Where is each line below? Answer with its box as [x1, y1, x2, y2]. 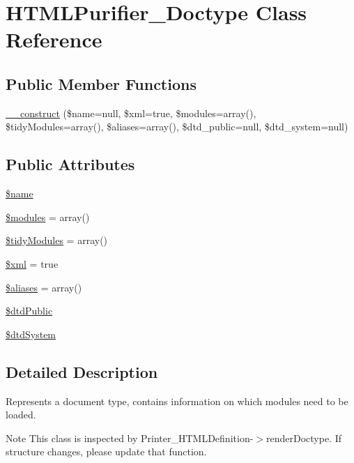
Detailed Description [6, 360, 158, 382]
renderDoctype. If [266, 430, 342, 445]
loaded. [6, 407, 36, 422]
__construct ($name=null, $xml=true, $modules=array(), [6, 105, 256, 120]
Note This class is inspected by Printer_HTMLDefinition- [6, 430, 254, 445]
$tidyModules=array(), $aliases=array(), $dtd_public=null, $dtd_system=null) [6, 119, 348, 134]
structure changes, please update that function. [6, 444, 207, 459]
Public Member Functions [6, 73, 197, 94]
